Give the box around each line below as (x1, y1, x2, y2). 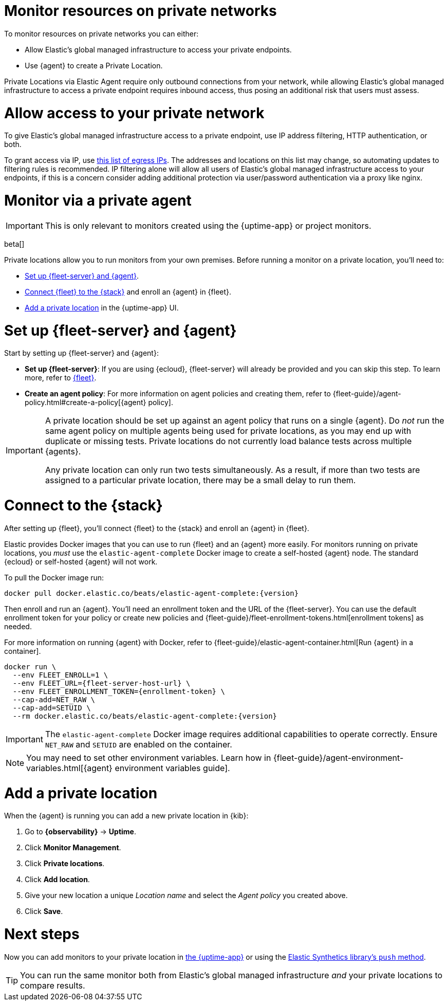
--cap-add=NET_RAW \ (12, 695, 96, 704)
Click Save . (25, 907, 63, 916)
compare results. (20, 980, 85, 991)
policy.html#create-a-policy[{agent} (25, 398, 146, 407)
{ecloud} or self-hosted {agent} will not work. (4, 557, 158, 566)
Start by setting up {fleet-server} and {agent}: (4, 349, 159, 358)
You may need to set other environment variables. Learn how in (26, 752, 271, 763)
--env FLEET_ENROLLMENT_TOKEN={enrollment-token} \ (12, 687, 225, 696)
